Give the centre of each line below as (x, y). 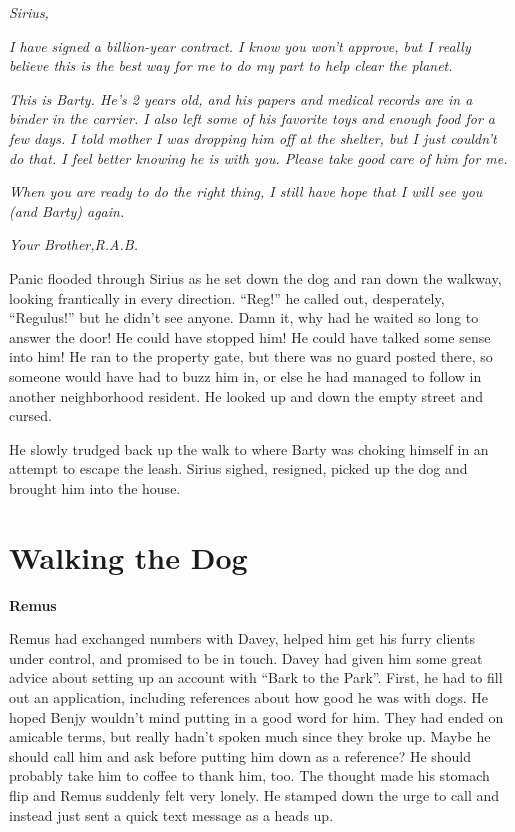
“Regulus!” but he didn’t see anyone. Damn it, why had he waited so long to (244, 317)
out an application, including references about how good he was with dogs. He (249, 696)
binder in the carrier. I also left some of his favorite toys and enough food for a (252, 118)
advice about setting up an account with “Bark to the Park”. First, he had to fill (256, 677)
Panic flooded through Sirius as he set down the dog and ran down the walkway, (255, 277)
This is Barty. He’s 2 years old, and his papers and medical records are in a (241, 98)
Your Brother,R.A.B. (73, 244)
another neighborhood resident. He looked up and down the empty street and (246, 395)
